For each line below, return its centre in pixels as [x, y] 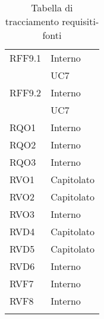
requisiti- [81, 21]
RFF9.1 [26, 58]
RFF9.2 [26, 92]
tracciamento [32, 21]
